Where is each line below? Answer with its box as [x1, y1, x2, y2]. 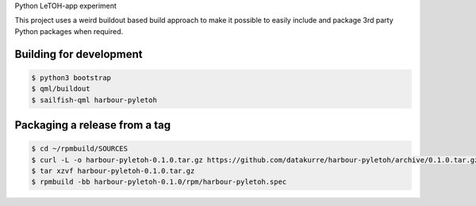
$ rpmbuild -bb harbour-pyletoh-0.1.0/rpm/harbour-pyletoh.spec [31, 177, 287, 186]
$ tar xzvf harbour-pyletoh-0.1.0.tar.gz [31, 166, 195, 175]
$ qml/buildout [31, 84, 90, 93]
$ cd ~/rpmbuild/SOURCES [31, 144, 129, 154]
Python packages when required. [14, 26, 124, 36]
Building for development [14, 48, 143, 61]
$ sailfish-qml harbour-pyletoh [31, 95, 158, 105]
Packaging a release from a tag [14, 118, 171, 132]
